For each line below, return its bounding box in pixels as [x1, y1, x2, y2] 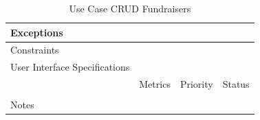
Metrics [139, 77, 171, 91]
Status [222, 77, 250, 91]
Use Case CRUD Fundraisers [69, 1, 191, 15]
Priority [180, 77, 213, 91]
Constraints [10, 43, 59, 57]
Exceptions [10, 25, 63, 39]
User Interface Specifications [10, 60, 130, 74]
